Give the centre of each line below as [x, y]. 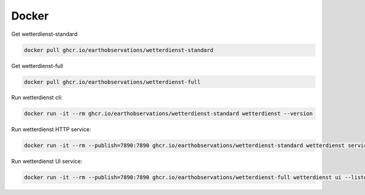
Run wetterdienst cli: [37, 98]
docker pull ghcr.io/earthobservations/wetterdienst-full [112, 82]
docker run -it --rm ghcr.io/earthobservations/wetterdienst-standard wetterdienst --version [169, 114]
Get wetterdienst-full [37, 66]
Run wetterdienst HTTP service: [51, 129]
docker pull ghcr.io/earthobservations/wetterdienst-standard [119, 50]
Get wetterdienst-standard [44, 34]
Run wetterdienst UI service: [47, 162]
